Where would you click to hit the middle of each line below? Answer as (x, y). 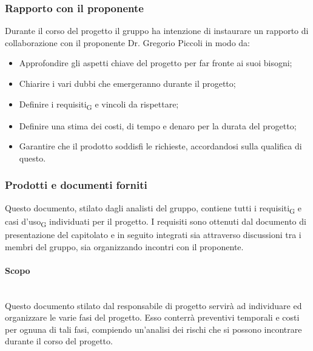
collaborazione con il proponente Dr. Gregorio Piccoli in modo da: (127, 42)
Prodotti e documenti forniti (76, 185)
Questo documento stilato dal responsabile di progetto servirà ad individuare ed (153, 305)
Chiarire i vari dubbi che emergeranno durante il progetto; (127, 83)
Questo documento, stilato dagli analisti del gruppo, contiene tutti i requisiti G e (153, 208)
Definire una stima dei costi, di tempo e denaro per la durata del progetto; (158, 125)
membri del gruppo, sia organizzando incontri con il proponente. (124, 246)
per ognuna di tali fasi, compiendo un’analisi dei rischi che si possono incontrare (153, 329)
